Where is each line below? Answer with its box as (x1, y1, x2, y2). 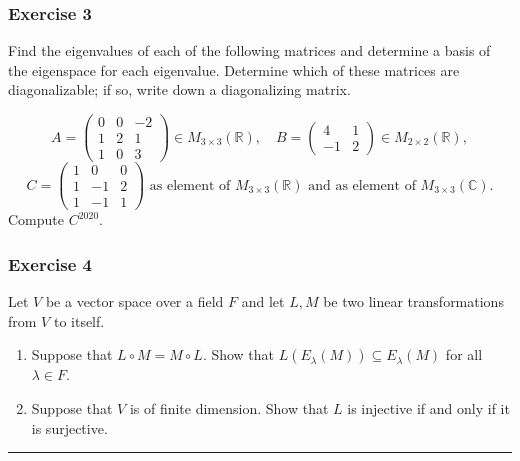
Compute (8, 209, 64, 230)
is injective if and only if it (347, 397, 510, 418)
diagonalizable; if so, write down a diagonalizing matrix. (8, 79, 351, 100)
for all (445, 344, 483, 365)
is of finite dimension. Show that (129, 397, 329, 418)
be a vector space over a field (45, 291, 224, 312)
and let (241, 291, 285, 312)
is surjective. (31, 417, 108, 438)
